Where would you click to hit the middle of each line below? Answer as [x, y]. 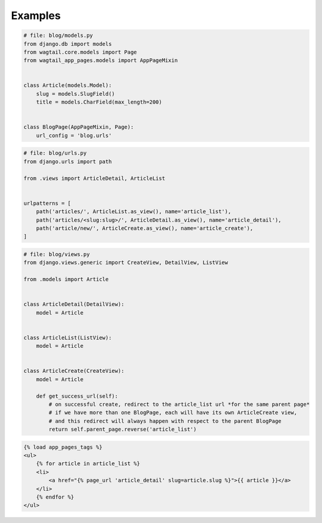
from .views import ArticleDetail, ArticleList [94, 178]
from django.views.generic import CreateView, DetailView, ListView [126, 263]
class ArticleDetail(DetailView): [74, 304]
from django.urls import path [68, 161]
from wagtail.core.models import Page [80, 52]
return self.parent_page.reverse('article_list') [123, 429]
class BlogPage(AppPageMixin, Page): [79, 127]
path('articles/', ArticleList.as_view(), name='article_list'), [134, 212]
